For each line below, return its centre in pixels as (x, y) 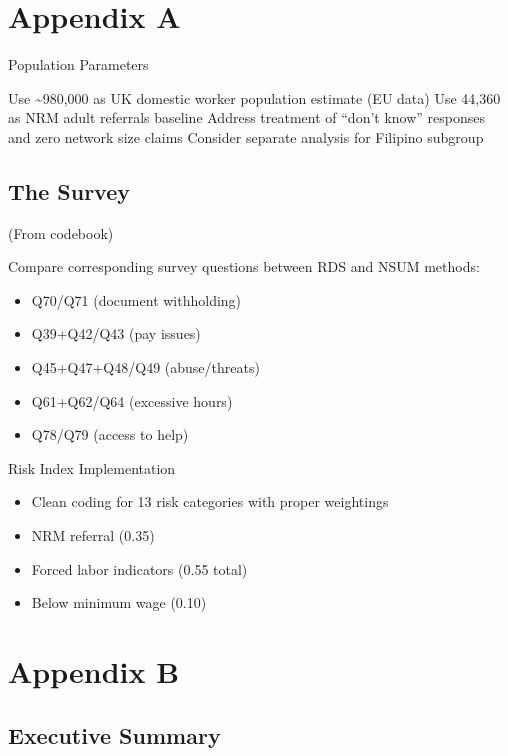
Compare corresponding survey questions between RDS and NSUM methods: (244, 266)
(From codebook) (61, 232)
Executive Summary (114, 734)
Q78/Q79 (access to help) (110, 434)
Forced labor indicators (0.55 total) (139, 568)
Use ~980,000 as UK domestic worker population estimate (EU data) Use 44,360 (254, 97)
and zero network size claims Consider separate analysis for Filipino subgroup (246, 136)
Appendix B (94, 671)
